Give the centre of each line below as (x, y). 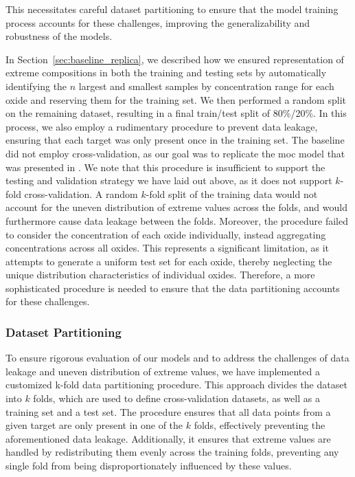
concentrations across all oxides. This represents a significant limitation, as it (167, 248)
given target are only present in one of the (94, 425)
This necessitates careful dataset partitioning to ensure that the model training (172, 9)
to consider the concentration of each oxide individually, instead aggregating (166, 234)
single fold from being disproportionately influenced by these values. (149, 466)
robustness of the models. (59, 36)
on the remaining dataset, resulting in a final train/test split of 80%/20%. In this (176, 113)
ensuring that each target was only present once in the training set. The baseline (175, 140)
